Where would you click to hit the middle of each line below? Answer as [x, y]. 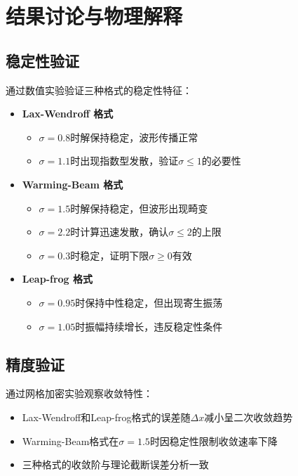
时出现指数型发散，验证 [124, 161]
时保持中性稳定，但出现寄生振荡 [149, 302]
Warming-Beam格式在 [70, 440]
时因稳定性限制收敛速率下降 [214, 440]
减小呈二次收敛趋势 [249, 417]
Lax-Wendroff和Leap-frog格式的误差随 [106, 417]
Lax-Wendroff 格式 [68, 114]
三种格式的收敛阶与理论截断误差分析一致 [115, 464]
